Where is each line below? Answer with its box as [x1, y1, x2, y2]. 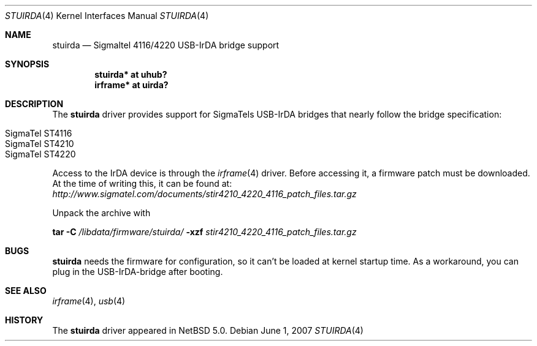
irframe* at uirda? [94, 80, 169, 90]
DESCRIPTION [5, 99, 64, 109]
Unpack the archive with [52, 208, 151, 218]
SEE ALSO [5, 285, 47, 296]
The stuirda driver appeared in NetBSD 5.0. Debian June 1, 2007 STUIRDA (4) [52, 325, 364, 336]
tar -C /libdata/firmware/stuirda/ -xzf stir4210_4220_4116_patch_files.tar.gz [52, 227, 357, 237]
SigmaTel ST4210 [5, 138, 74, 149]
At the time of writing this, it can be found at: [52, 178, 232, 189]
